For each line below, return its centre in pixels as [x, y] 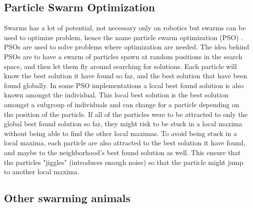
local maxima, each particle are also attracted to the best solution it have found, [125, 143]
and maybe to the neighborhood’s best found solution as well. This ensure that [122, 152]
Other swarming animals [67, 198]
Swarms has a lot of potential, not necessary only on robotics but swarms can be [125, 28]
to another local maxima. [42, 172]
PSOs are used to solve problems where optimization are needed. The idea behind [127, 47]
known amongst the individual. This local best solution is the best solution [116, 95]
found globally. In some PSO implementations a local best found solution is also [124, 85]
